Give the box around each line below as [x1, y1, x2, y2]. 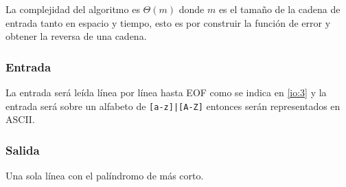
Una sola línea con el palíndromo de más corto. [5, 168, 204, 183]
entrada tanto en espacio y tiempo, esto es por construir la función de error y [5, 15, 331, 30]
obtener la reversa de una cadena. [5, 29, 147, 43]
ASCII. [5, 112, 35, 126]
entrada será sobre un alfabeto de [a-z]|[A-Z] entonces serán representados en [5, 98, 341, 113]
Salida [5, 141, 40, 158]
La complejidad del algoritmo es [5, 2, 140, 16]
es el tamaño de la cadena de [218, 2, 341, 16]
